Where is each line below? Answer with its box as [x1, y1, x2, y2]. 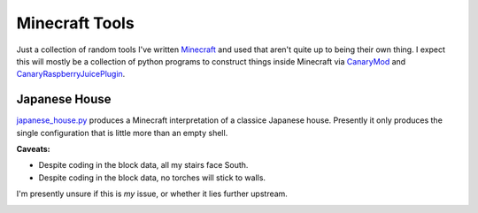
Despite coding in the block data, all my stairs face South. [38, 160, 249, 171]
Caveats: [16, 144, 50, 155]
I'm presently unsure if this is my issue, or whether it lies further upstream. [16, 188, 288, 199]
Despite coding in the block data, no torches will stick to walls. [38, 172, 266, 183]
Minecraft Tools [16, 13, 135, 33]
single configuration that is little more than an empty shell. [16, 127, 228, 138]
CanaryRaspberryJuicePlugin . [16, 69, 126, 80]
